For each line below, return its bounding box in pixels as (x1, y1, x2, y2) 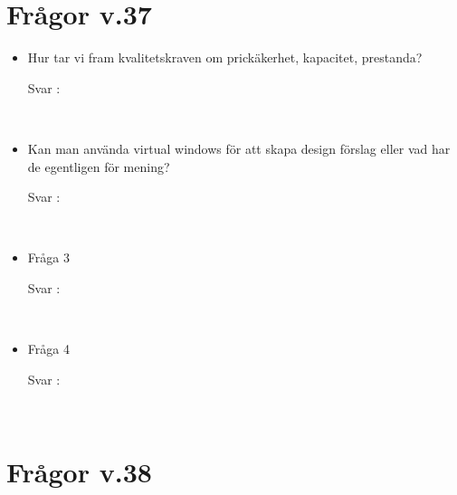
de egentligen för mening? (27, 157, 170, 176)
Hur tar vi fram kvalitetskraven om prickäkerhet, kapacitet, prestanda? (27, 48, 423, 67)
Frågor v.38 (6, 453, 152, 490)
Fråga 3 (27, 248, 70, 267)
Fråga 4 (27, 339, 70, 358)
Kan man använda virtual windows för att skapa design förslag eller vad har (27, 138, 451, 157)
